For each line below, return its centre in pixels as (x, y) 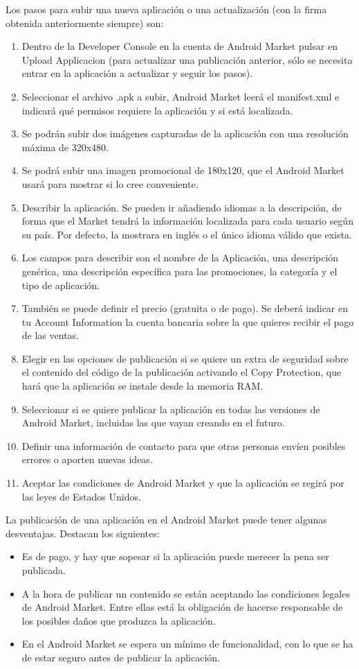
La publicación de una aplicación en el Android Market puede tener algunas (166, 520)
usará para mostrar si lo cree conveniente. (110, 183)
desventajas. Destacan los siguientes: (83, 533)
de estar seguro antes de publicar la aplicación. (121, 657)
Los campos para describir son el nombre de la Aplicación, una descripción (180, 258)
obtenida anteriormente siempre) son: (85, 23)
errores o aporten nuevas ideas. (87, 459)
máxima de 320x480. (65, 147)
